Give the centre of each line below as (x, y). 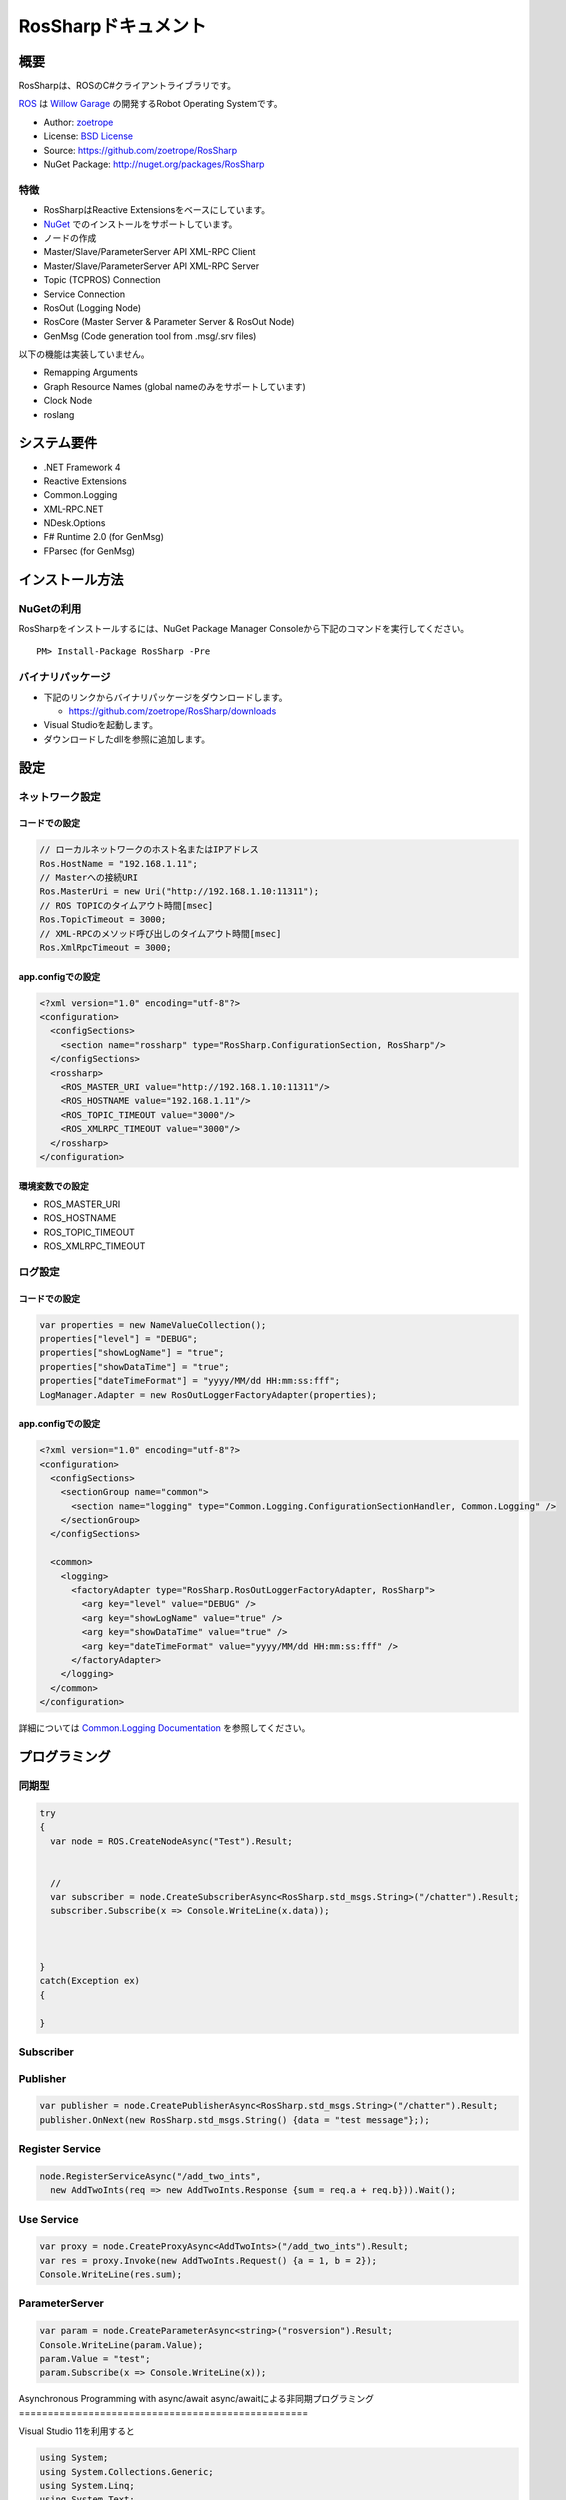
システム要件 (58, 443)
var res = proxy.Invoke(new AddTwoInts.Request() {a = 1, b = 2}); (208, 2260)
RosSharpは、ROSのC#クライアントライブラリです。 (127, 86)
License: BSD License (88, 136)
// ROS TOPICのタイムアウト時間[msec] (126, 905)
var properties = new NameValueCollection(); (153, 1324)
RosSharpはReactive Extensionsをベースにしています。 (156, 210)
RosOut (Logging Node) (92, 307)
